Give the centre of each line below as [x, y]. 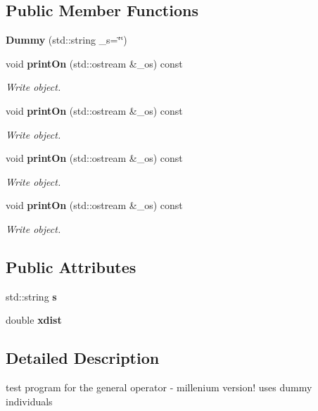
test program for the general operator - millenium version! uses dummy [159, 387]
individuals [29, 401]
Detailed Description [83, 358]
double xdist [34, 320]
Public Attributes [71, 266]
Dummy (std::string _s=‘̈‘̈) [66, 40]
